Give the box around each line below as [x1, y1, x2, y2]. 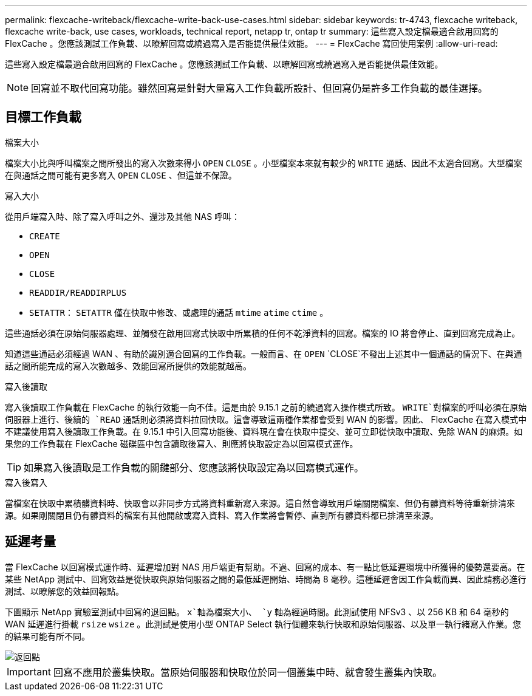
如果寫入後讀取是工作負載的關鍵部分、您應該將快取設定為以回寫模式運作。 [24, 461, 364, 474]
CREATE [29, 231, 60, 241]
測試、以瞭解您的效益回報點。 [5, 585, 124, 596]
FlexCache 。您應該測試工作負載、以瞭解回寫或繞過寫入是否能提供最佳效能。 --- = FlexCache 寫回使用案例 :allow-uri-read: [5, 38, 498, 49]
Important [7, 665, 51, 678]
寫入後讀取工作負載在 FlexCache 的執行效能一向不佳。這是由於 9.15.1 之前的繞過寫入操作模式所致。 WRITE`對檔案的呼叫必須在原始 [5, 401, 527, 412]
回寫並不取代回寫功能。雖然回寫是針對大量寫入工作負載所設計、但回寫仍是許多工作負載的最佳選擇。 [31, 82, 488, 94]
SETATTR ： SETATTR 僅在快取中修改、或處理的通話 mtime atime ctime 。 [29, 307, 329, 318]
